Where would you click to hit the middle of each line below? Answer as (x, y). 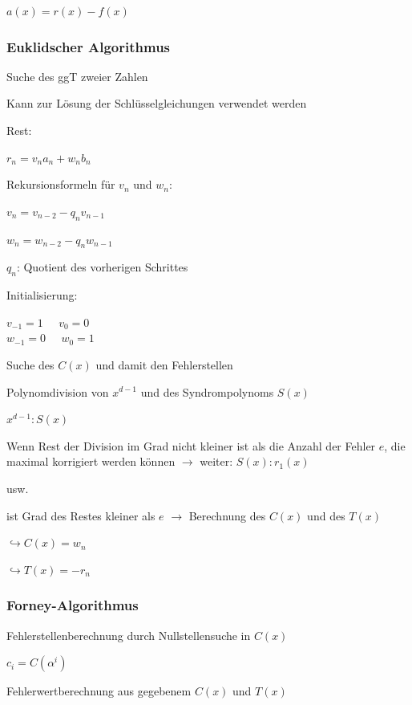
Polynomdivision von (58, 391)
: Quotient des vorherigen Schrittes (102, 267)
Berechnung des (227, 515)
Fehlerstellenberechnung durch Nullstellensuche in (129, 635)
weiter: (216, 461)
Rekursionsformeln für (61, 184)
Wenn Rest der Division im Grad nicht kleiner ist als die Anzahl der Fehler (191, 445)
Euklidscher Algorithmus (89, 46)
